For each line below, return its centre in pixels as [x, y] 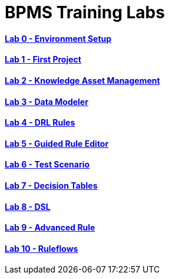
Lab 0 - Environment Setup [58, 38]
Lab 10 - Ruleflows [42, 248]
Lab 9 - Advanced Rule [50, 228]
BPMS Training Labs [85, 12]
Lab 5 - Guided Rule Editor [57, 143]
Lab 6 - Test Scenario [47, 165]
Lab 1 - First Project [43, 60]
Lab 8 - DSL [28, 206]
